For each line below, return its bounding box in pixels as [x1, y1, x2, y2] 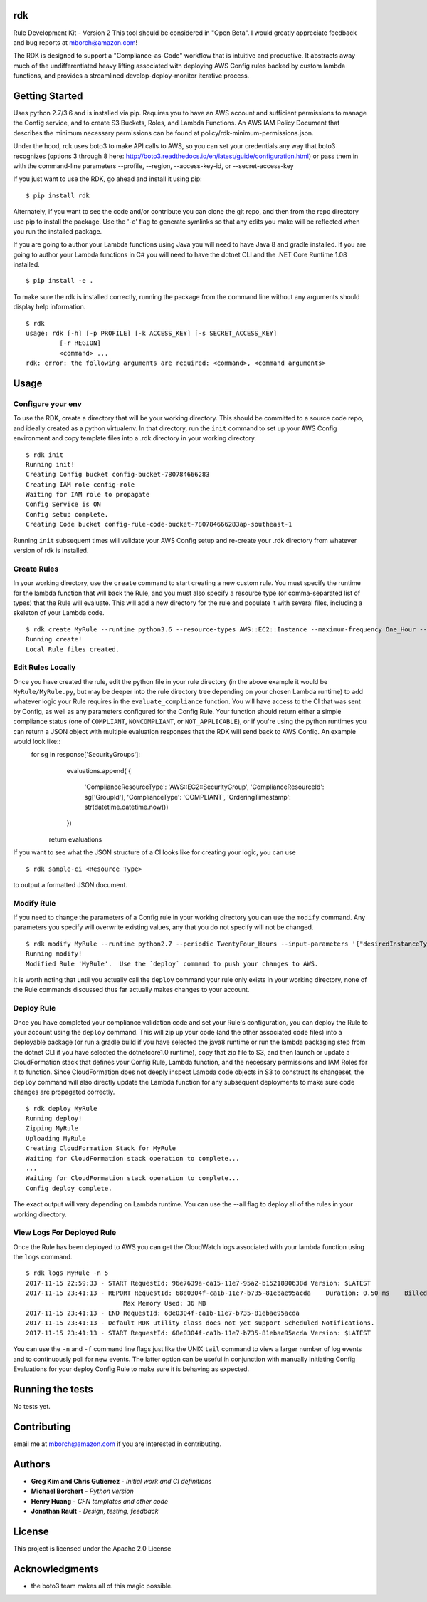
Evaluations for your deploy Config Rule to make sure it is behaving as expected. [13, 1365, 249, 1373]
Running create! [26, 635, 83, 644]
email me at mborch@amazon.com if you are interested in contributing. [13, 1440, 222, 1448]
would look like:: [13, 738, 60, 745]
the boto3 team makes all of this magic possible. [31, 1581, 174, 1590]
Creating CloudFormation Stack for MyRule [26, 1144, 176, 1152]
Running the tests [13, 1383, 94, 1395]
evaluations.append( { [66, 766, 132, 775]
